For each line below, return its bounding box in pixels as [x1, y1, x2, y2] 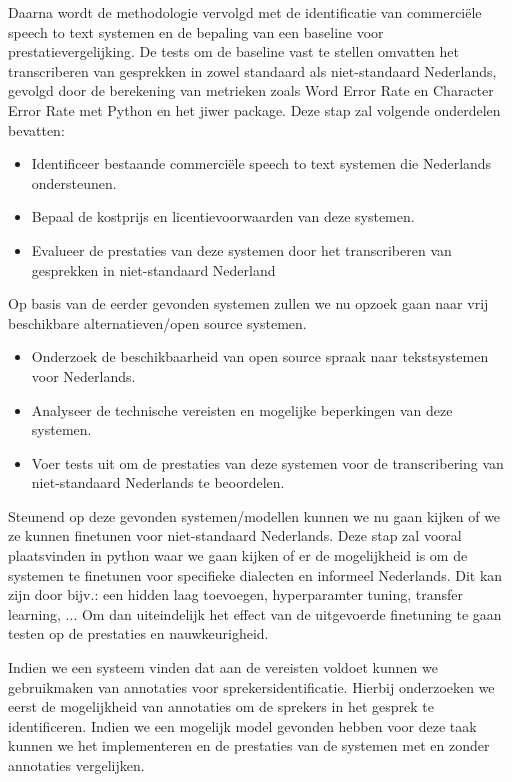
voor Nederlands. [31, 365, 136, 386]
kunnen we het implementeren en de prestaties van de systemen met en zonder [8, 735, 490, 756]
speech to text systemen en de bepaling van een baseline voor [8, 21, 384, 42]
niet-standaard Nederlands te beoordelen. [31, 472, 285, 493]
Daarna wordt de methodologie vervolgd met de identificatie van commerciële [8, 2, 482, 22]
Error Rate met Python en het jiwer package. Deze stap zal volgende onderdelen [8, 99, 501, 120]
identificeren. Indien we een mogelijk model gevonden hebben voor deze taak [8, 715, 477, 736]
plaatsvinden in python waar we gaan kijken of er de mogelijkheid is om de [8, 545, 468, 566]
